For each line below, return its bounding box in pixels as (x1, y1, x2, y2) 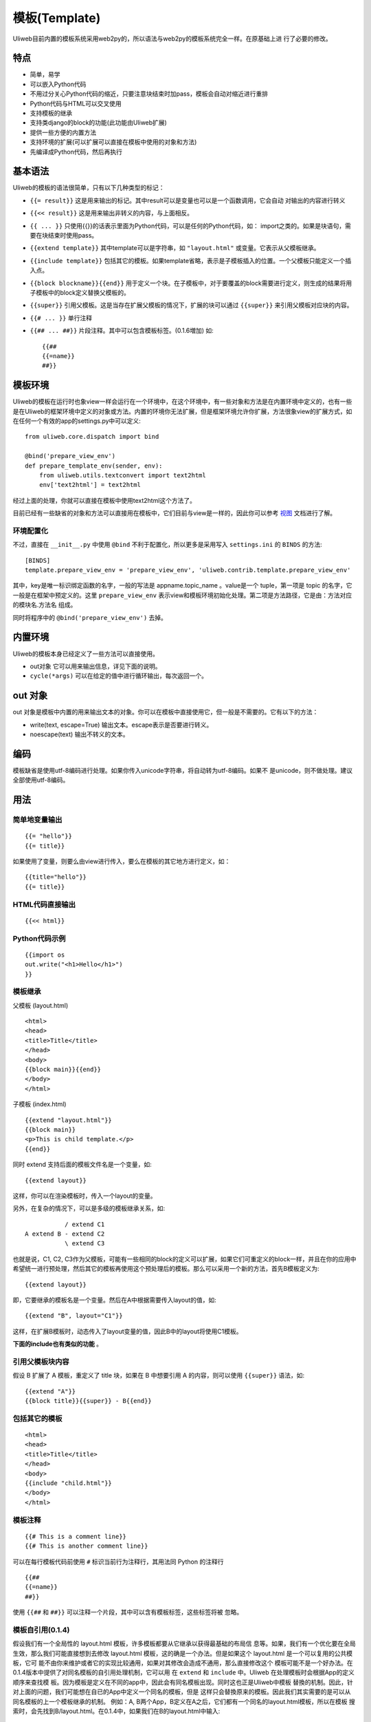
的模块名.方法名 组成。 (12, 601, 77, 609)
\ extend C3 (64, 1240, 105, 1247)
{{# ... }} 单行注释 (30, 313, 93, 322)
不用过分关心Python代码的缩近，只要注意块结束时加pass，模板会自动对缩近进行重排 (30, 90, 268, 98)
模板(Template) (12, 10, 101, 25)
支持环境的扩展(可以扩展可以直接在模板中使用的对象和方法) (30, 138, 197, 146)
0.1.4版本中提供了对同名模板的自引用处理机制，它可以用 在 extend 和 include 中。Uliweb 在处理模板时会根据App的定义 (12, 1668, 355, 1677)
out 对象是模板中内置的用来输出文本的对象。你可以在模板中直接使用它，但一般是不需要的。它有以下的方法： (12, 708, 319, 716)
